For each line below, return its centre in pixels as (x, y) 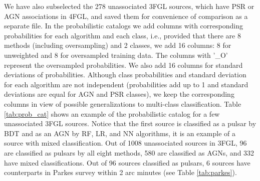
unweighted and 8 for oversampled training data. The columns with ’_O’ (116, 55)
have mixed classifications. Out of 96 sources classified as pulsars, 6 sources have (127, 162)
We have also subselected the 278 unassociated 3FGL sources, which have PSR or (129, 6)
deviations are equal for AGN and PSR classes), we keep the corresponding (119, 94)
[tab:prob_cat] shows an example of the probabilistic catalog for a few (112, 113)
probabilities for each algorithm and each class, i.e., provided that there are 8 (122, 35)
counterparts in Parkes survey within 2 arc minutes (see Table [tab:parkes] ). (120, 172)
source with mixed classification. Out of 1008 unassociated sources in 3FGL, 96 (125, 143)
